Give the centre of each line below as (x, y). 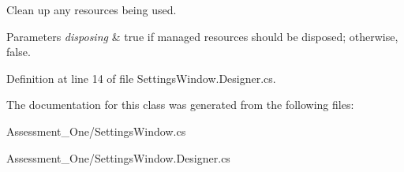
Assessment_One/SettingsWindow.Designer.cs (118, 157)
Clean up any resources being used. (92, 9)
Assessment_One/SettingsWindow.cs (96, 131)
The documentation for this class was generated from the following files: (180, 105)
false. (19, 52)
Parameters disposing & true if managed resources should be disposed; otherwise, (202, 36)
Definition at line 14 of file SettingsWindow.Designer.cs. (141, 78)
